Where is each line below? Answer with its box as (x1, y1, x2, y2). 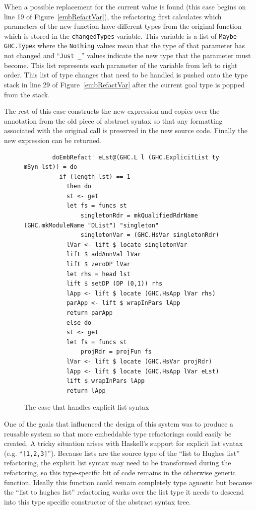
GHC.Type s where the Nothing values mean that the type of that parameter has (4, 40, 245, 51)
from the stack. (4, 89, 50, 99)
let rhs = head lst (66, 270, 130, 278)
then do (66, 183, 92, 190)
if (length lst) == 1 (59, 173, 130, 180)
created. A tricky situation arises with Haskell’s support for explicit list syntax (4, 438, 243, 448)
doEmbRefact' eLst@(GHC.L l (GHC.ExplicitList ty (52, 153, 219, 161)
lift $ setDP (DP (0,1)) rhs (66, 280, 163, 288)
